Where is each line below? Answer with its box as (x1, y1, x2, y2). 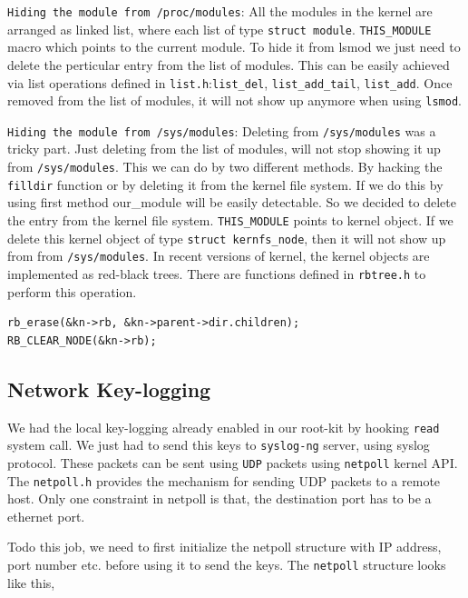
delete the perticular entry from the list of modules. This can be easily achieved (7, 55, 450, 74)
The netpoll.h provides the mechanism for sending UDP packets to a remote (7, 471, 441, 490)
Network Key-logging (7, 374, 211, 403)
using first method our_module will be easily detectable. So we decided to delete (7, 193, 456, 212)
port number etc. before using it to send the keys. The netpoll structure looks (7, 554, 446, 573)
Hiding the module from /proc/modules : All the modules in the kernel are (7, 2, 433, 20)
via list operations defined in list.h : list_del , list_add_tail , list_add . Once (7, 73, 453, 92)
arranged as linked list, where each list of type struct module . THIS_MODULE (7, 19, 432, 38)
